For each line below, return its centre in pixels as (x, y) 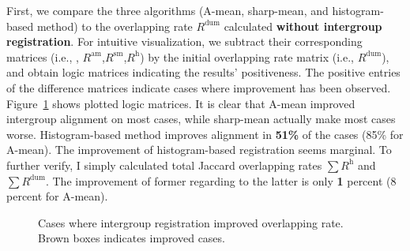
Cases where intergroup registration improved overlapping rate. (191, 222)
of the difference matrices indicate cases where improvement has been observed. (199, 87)
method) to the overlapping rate (115, 26)
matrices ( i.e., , (43, 56)
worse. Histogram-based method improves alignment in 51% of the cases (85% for (205, 134)
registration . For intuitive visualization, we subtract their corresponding (184, 41)
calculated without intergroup (303, 26)
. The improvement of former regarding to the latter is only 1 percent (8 (221, 180)
